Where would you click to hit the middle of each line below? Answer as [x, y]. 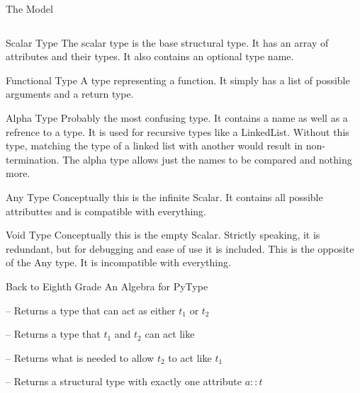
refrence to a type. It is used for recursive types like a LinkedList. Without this [178, 131]
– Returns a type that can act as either [91, 310]
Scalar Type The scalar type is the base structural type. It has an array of [167, 42]
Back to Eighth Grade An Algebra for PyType [107, 286]
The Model [29, 8]
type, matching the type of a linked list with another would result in [154, 146]
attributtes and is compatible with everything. [106, 211]
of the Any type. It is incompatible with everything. [118, 262]
